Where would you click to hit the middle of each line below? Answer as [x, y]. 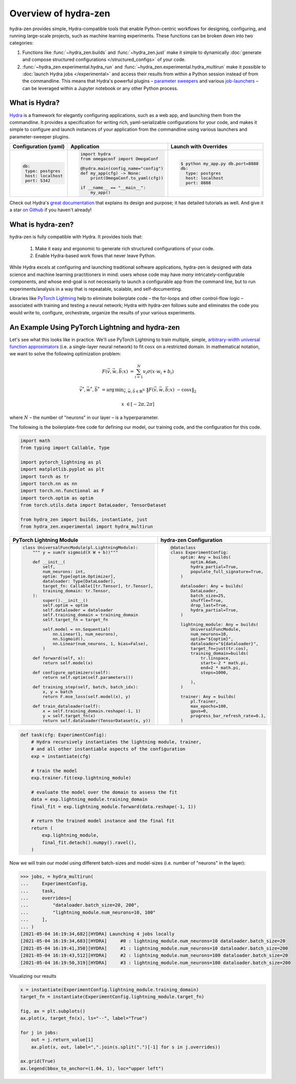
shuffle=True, [207, 601]
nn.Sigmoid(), [69, 639]
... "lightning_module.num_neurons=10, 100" [88, 912]
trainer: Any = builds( [208, 697]
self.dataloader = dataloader [78, 610]
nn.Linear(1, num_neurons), [85, 634]
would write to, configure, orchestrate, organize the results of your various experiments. [103, 312]
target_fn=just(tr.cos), [220, 649]
